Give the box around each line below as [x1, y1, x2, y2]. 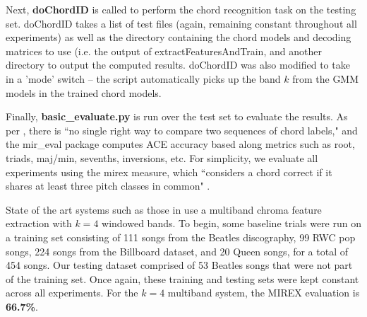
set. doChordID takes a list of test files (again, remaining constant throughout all [6, 16, 357, 30]
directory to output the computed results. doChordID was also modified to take [6, 57, 350, 72]
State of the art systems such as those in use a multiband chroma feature [6, 202, 322, 217]
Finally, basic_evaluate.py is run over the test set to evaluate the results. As [6, 109, 348, 124]
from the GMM [292, 71, 359, 86]
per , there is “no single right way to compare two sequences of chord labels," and [6, 122, 358, 137]
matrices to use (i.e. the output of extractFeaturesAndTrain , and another [6, 43, 322, 58]
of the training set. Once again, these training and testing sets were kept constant [6, 271, 359, 286]
